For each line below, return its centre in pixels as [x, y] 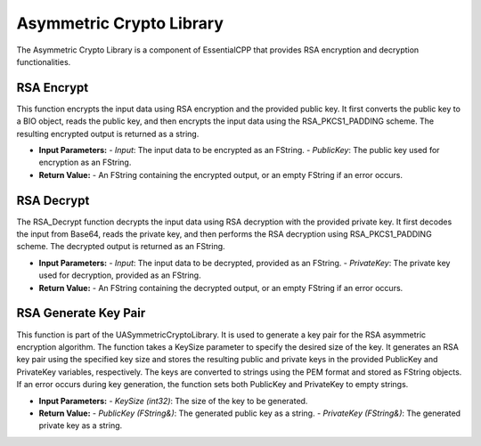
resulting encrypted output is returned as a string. [108, 134]
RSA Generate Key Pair [81, 313]
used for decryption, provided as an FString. [120, 275]
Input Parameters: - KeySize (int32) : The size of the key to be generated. [173, 401]
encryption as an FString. [85, 162]
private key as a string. [81, 426]
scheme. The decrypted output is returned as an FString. [121, 247]
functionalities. [44, 61]
